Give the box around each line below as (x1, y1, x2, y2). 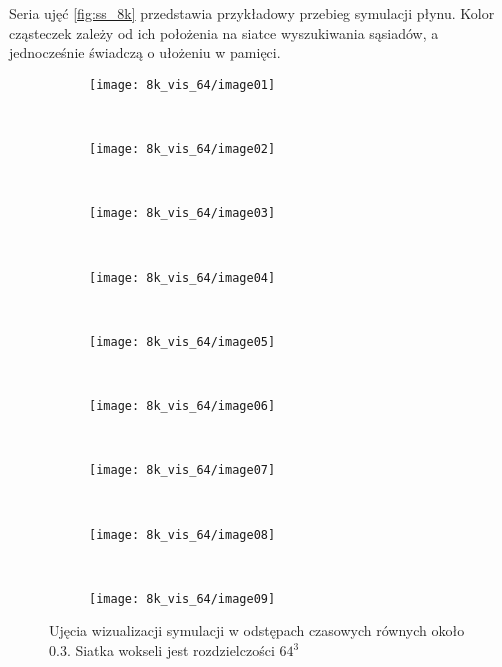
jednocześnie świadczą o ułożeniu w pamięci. (9, 42, 281, 63)
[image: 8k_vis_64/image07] (89, 463, 276, 478)
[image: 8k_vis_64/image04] (89, 270, 276, 285)
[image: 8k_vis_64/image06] (89, 399, 276, 414)
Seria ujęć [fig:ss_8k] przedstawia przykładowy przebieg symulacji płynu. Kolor (9, 3, 495, 23)
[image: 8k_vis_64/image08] (89, 527, 276, 542)
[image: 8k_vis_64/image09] (89, 591, 276, 606)
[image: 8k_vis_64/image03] (89, 206, 276, 221)
